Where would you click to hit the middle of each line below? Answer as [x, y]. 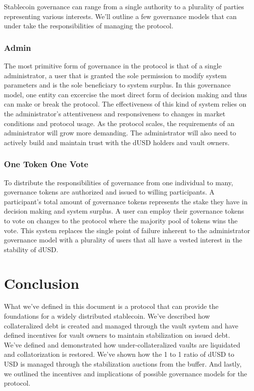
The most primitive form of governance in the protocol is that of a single [113, 65]
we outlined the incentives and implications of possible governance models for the [126, 373]
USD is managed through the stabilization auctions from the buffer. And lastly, [123, 364]
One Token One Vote [46, 164]
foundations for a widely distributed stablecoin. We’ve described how [107, 316]
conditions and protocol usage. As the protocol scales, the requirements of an [119, 123]
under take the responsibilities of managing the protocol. [89, 26]
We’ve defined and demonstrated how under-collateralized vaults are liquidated [122, 344]
